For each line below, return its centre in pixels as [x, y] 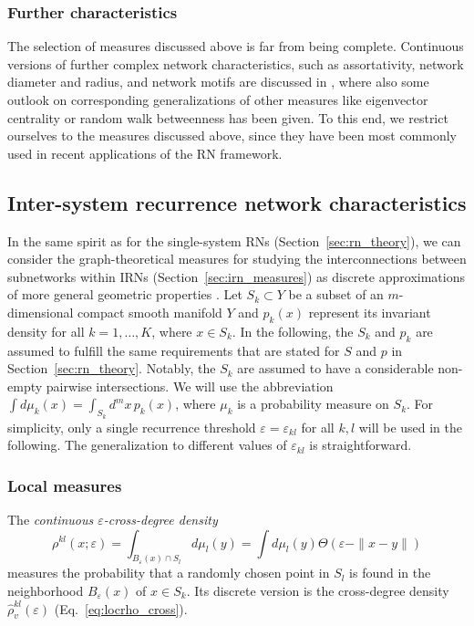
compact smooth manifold [150, 312]
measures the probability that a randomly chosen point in [169, 573]
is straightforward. [361, 445]
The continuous [51, 519]
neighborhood [46, 590]
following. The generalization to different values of [147, 445]
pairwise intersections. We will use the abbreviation [190, 386]
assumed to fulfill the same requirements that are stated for [174, 350]
